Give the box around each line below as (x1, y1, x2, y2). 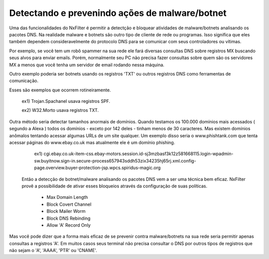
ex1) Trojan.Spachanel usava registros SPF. (21, 98, 111, 104)
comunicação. (9, 78, 39, 84)
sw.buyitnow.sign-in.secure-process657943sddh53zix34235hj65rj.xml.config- (34, 158, 196, 164)
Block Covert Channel (46, 201, 92, 207)
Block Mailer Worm (46, 208, 86, 214)
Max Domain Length (46, 194, 88, 200)
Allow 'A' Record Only (46, 222, 91, 228)
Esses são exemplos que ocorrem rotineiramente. (9, 87, 111, 93)
